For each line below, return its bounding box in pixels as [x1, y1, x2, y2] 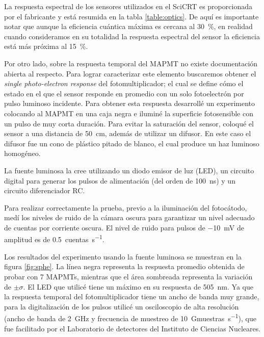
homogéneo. [4, 148, 41, 159]
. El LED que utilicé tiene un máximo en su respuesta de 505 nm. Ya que [23, 281, 253, 292]
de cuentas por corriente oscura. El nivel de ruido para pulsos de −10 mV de [4, 222, 244, 232]
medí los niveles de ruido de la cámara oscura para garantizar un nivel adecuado [4, 212, 255, 223]
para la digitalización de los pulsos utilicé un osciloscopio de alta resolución [4, 301, 239, 312]
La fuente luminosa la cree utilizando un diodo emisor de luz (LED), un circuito [4, 165, 254, 175]
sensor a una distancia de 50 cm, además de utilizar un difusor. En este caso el [4, 128, 251, 139]
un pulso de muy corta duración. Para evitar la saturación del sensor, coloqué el [4, 118, 254, 128]
